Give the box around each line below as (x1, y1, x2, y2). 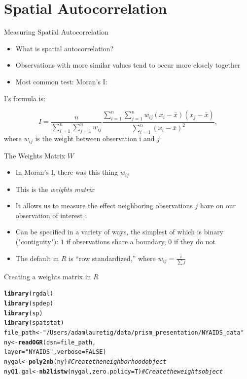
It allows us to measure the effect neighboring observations (15, 200, 193, 211)
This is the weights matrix (15, 184, 94, 194)
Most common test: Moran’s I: (15, 76, 107, 86)
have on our (200, 200, 236, 211)
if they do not (174, 236, 216, 246)
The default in (15, 253, 59, 263)
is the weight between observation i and (35, 133, 155, 144)
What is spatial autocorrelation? (15, 43, 113, 53)
